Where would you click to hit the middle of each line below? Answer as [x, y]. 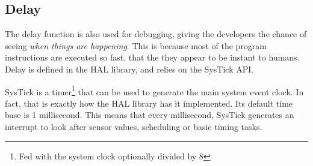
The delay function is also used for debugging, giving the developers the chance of [156, 34]
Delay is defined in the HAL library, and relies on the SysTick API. [129, 69]
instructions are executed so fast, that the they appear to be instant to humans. [152, 57]
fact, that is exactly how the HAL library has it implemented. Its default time [149, 103]
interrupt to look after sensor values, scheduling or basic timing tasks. [134, 127]
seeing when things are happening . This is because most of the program [136, 45]
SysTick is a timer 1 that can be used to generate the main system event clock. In [154, 90]
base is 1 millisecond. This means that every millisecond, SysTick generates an [150, 115]
